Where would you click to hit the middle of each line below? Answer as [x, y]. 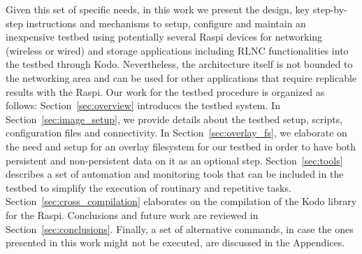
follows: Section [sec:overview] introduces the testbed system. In [143, 105]
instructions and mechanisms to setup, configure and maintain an [166, 23]
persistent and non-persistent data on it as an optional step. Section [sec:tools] [174, 160]
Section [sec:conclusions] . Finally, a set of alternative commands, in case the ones [180, 228]
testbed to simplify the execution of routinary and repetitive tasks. [149, 187]
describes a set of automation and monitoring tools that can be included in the [175, 174]
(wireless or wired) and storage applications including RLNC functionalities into [177, 50]
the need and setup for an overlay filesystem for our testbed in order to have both [181, 146]
